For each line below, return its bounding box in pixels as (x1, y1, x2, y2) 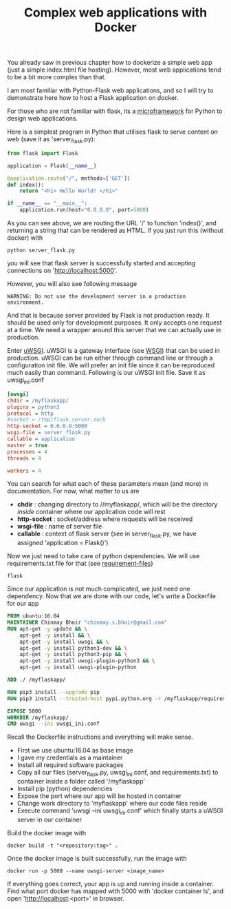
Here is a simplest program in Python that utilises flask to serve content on (7, 127, 219, 136)
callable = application (7, 436, 76, 442)
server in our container (16, 815, 82, 824)
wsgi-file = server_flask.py (7, 429, 91, 436)
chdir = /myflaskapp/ (7, 397, 69, 404)
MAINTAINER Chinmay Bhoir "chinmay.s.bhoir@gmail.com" (7, 619, 168, 626)
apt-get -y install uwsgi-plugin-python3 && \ (19, 657, 155, 664)
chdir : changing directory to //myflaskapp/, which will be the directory (16, 500, 218, 509)
